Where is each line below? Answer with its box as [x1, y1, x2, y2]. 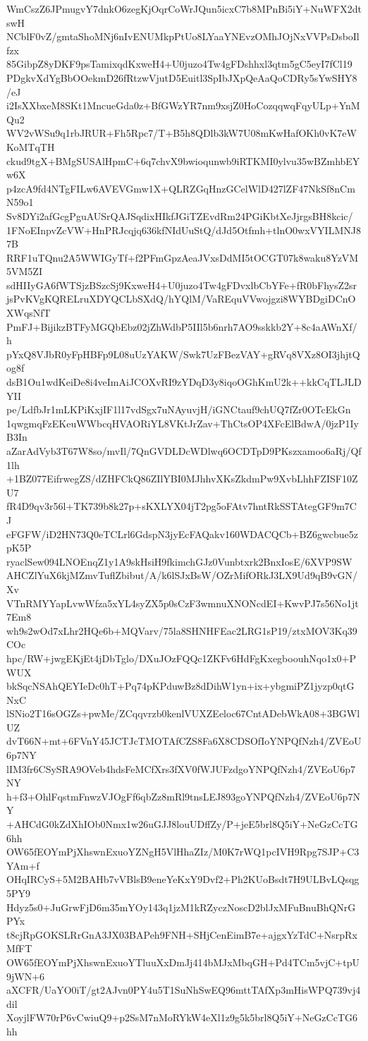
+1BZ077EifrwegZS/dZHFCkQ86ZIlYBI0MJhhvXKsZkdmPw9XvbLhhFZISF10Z [6, 471, 358, 486]
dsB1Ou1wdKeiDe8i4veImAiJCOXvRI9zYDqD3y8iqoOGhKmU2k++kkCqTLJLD [6, 375, 362, 389]
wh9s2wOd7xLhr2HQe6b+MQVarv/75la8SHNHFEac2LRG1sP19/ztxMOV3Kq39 [6, 623, 357, 638]
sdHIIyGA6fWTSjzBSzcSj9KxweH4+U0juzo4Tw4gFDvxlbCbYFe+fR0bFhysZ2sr [6, 277, 357, 292]
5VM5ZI [6, 264, 42, 279]
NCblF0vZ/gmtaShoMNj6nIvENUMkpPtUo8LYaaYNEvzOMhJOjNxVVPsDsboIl [6, 29, 360, 44]
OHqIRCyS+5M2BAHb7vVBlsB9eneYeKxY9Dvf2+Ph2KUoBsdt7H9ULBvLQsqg [6, 872, 360, 887]
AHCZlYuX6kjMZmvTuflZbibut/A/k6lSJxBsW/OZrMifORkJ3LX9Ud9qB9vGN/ [6, 568, 358, 583]
